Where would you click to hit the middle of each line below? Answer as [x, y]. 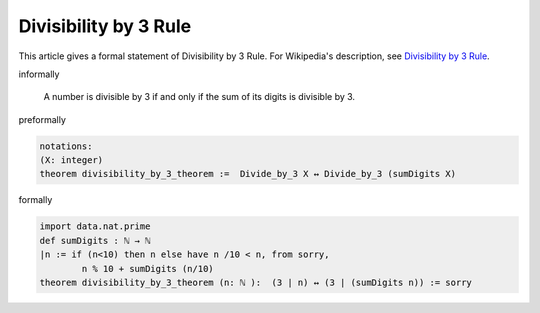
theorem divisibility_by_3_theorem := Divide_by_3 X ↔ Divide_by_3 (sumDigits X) [248, 174]
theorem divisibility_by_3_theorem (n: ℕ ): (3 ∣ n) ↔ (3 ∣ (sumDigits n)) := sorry [255, 283]
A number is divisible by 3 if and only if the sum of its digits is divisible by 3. [199, 97]
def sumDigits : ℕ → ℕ [95, 240]
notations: [66, 146]
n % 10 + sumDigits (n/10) [147, 268]
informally [39, 74]
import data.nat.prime [95, 226]
